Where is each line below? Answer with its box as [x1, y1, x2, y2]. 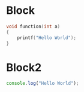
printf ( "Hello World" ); [17, 34, 77, 41]
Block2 [6, 61, 42, 74]
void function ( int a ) [6, 23, 61, 29]
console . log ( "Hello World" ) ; [6, 81, 79, 87]
